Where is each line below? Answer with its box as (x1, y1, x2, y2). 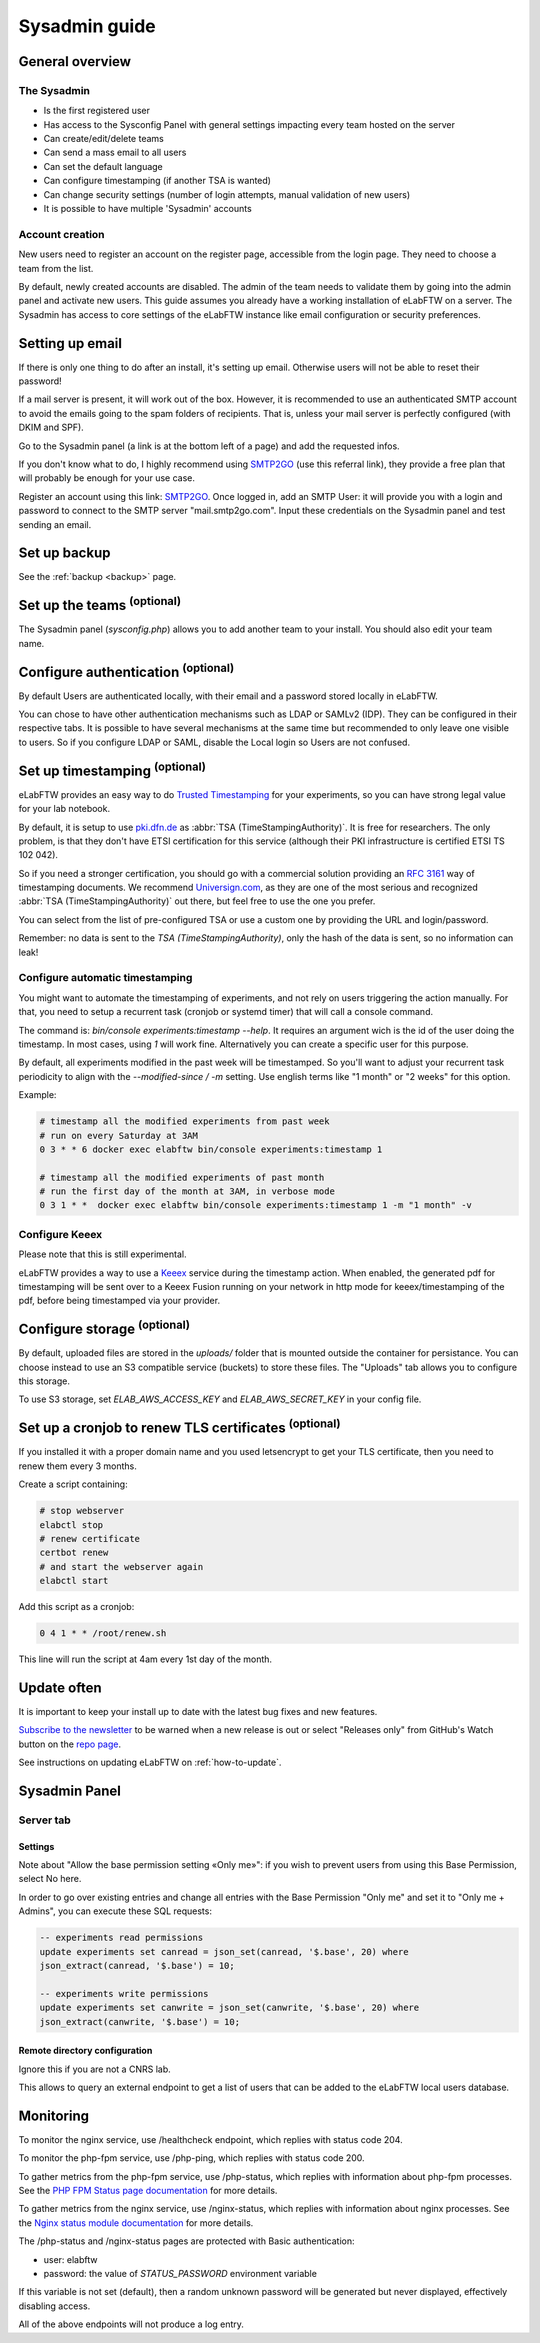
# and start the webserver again (39, 1561, 204, 1572)
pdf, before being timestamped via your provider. (18, 1295, 220, 1307)
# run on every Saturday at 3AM (39, 1130, 199, 1141)
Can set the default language (43, 160, 164, 172)
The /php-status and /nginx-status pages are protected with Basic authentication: (18, 2235, 355, 2247)
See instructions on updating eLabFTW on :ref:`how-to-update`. (18, 1756, 282, 1769)
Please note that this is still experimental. (18, 1248, 187, 1260)
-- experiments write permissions (39, 1988, 209, 1999)
